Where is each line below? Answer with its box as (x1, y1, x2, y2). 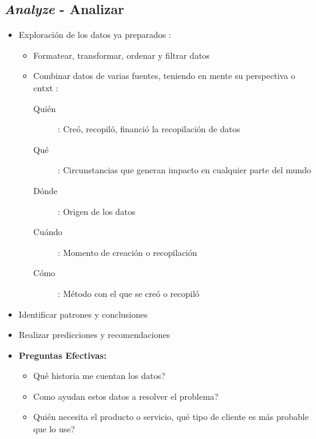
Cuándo (33, 225, 63, 238)
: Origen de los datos (57, 204, 136, 217)
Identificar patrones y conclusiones (18, 307, 148, 320)
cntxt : (33, 81, 59, 94)
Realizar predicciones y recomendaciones (18, 328, 171, 341)
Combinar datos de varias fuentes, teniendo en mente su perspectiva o (33, 69, 295, 82)
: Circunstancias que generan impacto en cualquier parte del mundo (57, 163, 312, 176)
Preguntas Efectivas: (18, 348, 107, 361)
